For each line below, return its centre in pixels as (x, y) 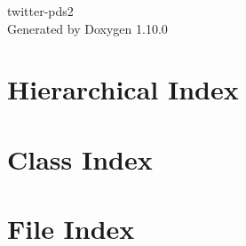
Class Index (80, 159)
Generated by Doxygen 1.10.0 (87, 28)
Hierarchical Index (123, 89)
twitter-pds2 (40, 11)
